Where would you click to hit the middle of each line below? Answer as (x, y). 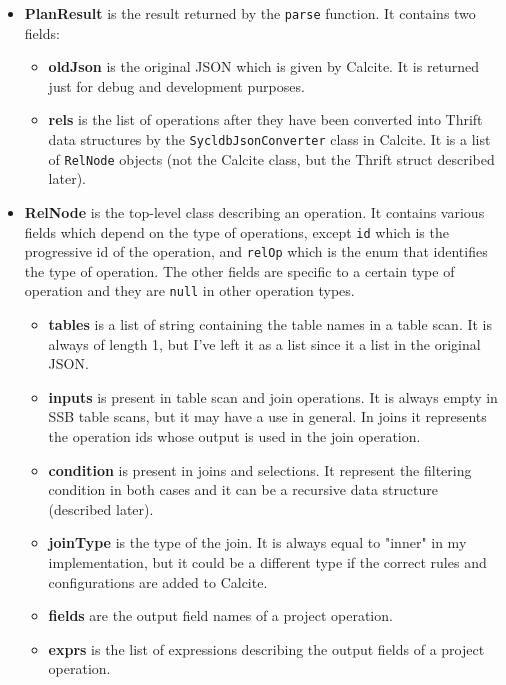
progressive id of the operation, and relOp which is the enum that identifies (256, 251)
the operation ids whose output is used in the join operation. (234, 436)
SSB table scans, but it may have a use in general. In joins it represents (267, 416)
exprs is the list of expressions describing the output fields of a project (266, 648)
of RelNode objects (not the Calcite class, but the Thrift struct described (271, 158)
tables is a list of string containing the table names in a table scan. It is (270, 324)
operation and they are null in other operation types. (189, 290)
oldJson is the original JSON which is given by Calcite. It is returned (264, 66)
